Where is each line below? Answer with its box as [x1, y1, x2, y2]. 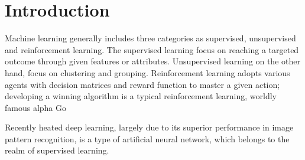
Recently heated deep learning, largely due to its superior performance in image [5, 121, 294, 133]
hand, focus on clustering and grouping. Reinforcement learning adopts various [5, 66, 290, 79]
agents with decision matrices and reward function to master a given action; [5, 78, 280, 90]
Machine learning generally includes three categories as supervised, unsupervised [5, 32, 296, 44]
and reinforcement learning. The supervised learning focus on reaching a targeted [5, 43, 299, 55]
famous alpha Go [5, 101, 67, 113]
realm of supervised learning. [5, 144, 109, 156]
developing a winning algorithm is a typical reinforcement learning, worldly [5, 90, 277, 102]
